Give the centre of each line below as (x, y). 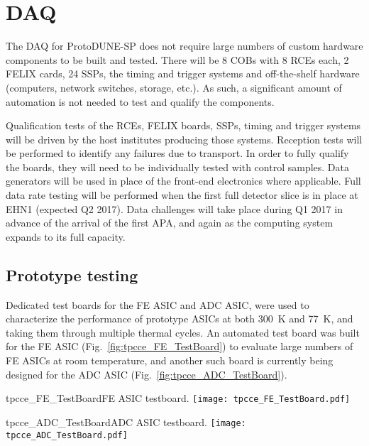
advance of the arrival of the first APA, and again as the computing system (170, 223)
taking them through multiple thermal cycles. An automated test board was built (183, 332)
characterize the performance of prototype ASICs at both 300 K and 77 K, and (180, 319)
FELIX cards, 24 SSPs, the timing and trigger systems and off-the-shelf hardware (183, 74)
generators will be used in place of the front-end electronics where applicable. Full (183, 181)
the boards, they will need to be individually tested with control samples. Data (177, 167)
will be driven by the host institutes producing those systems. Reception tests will (184, 139)
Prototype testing (72, 274)
